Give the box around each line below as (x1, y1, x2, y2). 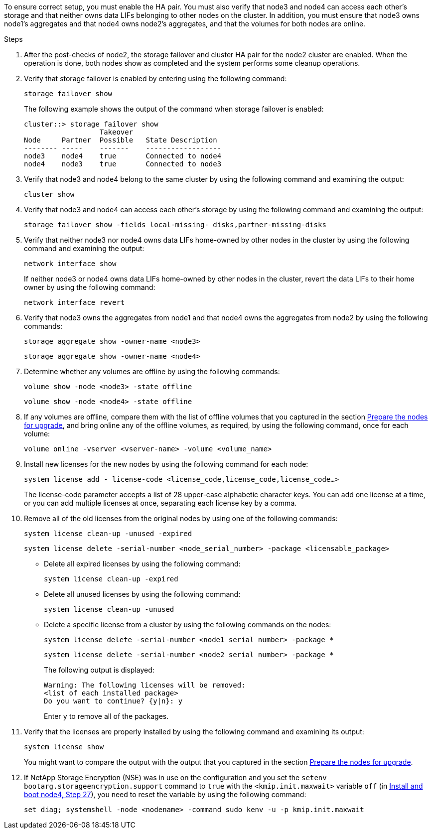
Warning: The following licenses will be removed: (44, 681, 246, 689)
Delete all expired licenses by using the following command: (44, 559, 241, 568)
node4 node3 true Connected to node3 (24, 160, 222, 168)
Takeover (99, 128, 134, 136)
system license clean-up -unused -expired (24, 530, 192, 538)
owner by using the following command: (24, 283, 155, 291)
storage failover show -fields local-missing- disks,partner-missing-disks (24, 221, 326, 229)
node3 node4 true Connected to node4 (24, 152, 222, 160)
